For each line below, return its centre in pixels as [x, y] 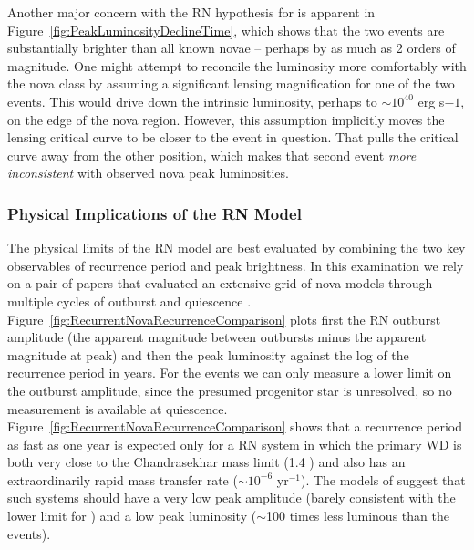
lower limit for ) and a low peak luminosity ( [132, 516]
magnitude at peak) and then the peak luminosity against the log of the [208, 354]
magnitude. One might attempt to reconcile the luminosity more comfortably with [237, 65]
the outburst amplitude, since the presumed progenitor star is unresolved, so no [230, 390]
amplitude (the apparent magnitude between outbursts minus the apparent [217, 337]
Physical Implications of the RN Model [155, 213]
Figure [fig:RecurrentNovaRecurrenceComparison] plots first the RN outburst [224, 319]
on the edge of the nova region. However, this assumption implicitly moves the [226, 119]
